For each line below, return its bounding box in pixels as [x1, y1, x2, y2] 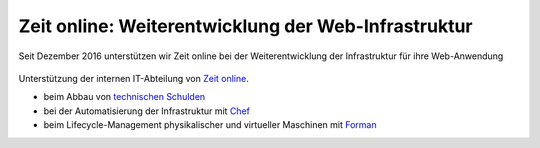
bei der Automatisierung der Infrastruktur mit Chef [43, 105, 250, 117]
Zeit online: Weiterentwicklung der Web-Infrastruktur [18, 15, 473, 37]
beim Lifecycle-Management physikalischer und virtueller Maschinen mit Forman [43, 119, 377, 131]
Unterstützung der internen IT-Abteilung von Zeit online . [18, 72, 249, 84]
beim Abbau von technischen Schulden [43, 91, 206, 103]
